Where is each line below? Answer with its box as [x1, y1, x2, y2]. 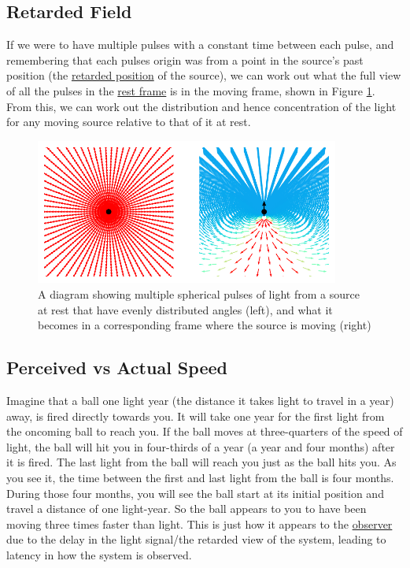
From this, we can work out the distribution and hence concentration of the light [6, 98, 397, 114]
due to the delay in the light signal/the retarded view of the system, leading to [6, 531, 386, 548]
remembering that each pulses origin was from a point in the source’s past [6, 51, 364, 68]
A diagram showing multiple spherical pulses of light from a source [38, 286, 360, 303]
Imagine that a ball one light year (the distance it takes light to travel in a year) [6, 392, 394, 408]
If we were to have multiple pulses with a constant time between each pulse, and [6, 36, 394, 53]
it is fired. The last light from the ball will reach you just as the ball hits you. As [6, 454, 397, 470]
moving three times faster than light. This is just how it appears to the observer [6, 515, 393, 532]
